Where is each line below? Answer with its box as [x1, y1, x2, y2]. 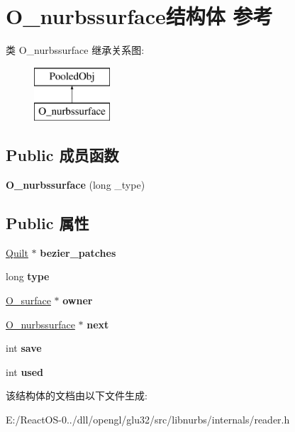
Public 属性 [6, 212, 89, 234]
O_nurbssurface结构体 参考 [6, 1, 273, 31]
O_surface [6, 293, 51, 308]
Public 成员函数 [6, 144, 119, 166]
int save [6, 340, 42, 355]
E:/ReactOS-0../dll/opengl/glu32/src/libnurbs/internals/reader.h [6, 412, 290, 427]
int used [6, 364, 44, 379]
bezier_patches [40, 245, 116, 260]
